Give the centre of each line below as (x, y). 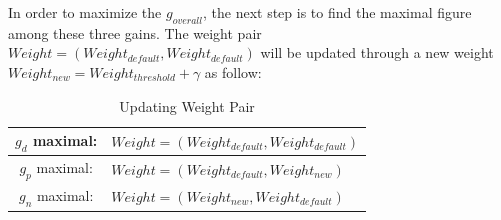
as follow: (233, 71)
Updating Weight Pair (187, 105)
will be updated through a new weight (377, 52)
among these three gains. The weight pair (135, 32)
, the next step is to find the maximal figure (337, 12)
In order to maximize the (85, 12)
